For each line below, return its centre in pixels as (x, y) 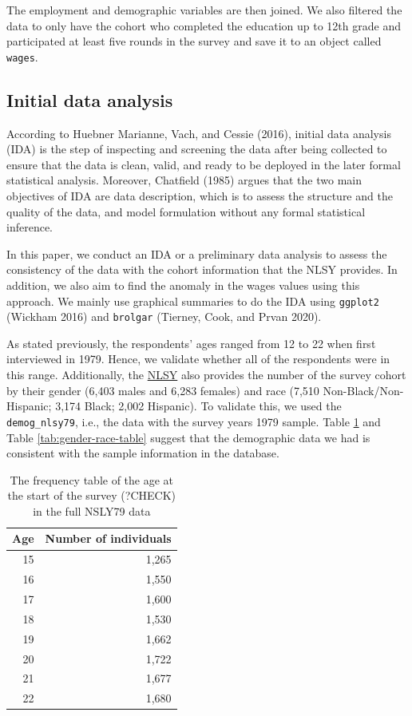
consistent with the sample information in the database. (143, 453)
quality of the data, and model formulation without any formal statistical (186, 211)
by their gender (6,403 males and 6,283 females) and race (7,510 (163, 390)
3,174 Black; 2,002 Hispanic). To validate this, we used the (198, 406)
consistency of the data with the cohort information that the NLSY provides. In (202, 269)
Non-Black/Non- (363, 390)
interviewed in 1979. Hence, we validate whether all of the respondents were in (198, 359)
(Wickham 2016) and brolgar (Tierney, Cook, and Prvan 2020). (164, 316)
